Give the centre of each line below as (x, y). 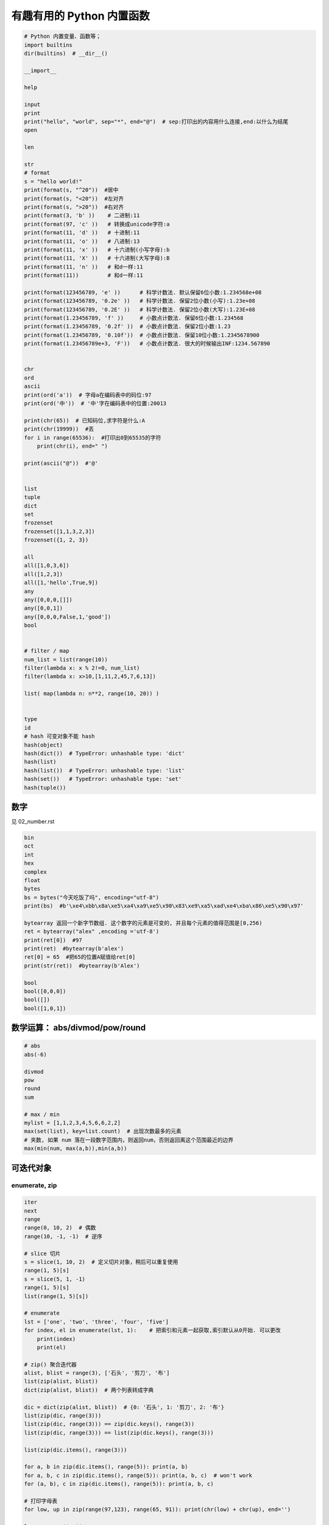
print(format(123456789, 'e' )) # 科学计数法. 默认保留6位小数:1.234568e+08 (143, 292)
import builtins (48, 45)
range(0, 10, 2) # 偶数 (60, 1228)
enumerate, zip (34, 1185)
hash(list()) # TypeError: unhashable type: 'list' (104, 770)
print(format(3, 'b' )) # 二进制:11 (82, 216)
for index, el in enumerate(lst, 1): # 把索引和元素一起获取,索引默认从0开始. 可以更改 (152, 1330)
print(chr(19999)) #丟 (59, 429)
